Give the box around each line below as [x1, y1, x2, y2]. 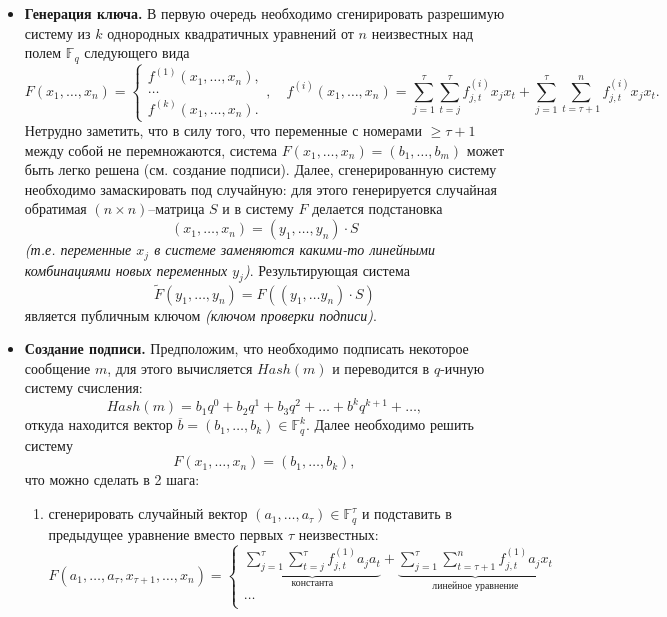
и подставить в [361, 503, 452, 524]
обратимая [24, 198, 87, 219]
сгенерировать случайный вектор [48, 503, 248, 524]
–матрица [148, 198, 205, 219]
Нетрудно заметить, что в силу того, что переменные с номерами [24, 120, 422, 141]
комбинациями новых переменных [24, 259, 228, 280]
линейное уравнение [432, 580, 519, 591]
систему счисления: [24, 377, 143, 398]
